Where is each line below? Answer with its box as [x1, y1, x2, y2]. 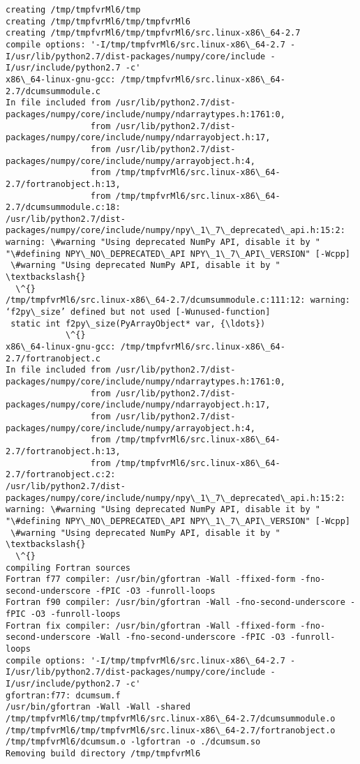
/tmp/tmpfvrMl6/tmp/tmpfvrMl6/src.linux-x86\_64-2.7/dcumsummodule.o [6, 714, 336, 724]
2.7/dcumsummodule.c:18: [6, 202, 121, 213]
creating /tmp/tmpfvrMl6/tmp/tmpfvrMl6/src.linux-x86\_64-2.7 [6, 28, 301, 38]
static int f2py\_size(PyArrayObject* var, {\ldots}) [10, 318, 266, 329]
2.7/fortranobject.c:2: [6, 470, 116, 480]
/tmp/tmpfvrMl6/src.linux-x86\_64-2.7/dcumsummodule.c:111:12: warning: [6, 295, 350, 306]
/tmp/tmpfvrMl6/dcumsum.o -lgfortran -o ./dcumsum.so [6, 737, 261, 747]
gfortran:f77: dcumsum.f [6, 690, 121, 701]
